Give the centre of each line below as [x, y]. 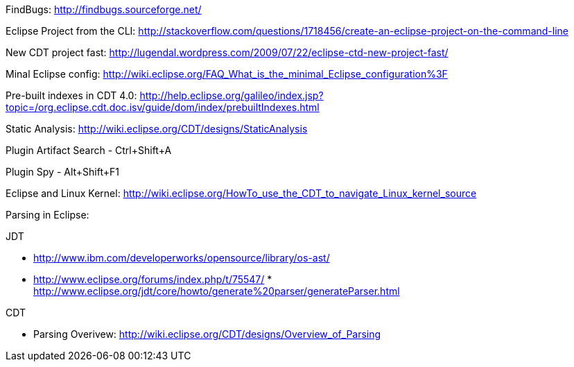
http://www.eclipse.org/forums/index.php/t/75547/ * [153, 279]
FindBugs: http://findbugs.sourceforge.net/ [104, 9]
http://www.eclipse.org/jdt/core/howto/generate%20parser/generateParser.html [217, 291]
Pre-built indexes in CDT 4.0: [71, 95]
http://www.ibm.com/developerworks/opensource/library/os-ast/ [182, 258]
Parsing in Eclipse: [47, 215]
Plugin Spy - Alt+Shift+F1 [62, 172]
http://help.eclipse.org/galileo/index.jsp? [232, 95]
